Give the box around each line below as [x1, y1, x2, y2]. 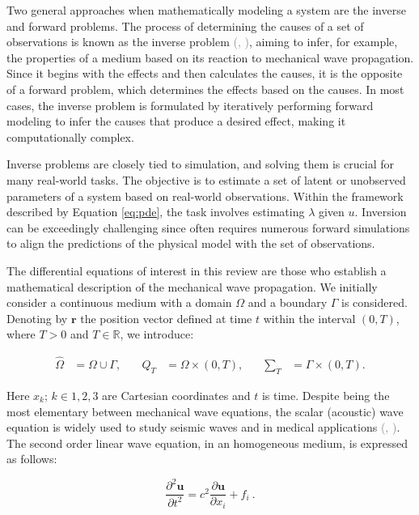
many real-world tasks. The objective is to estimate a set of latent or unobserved [6, 171, 406, 188]
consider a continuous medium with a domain [6, 294, 232, 311]
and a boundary [248, 294, 328, 311]
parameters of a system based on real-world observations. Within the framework [6, 187, 404, 204]
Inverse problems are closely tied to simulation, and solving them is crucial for [6, 155, 394, 172]
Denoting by [6, 309, 68, 326]
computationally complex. [6, 128, 134, 145]
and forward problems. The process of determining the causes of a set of [6, 17, 364, 34]
